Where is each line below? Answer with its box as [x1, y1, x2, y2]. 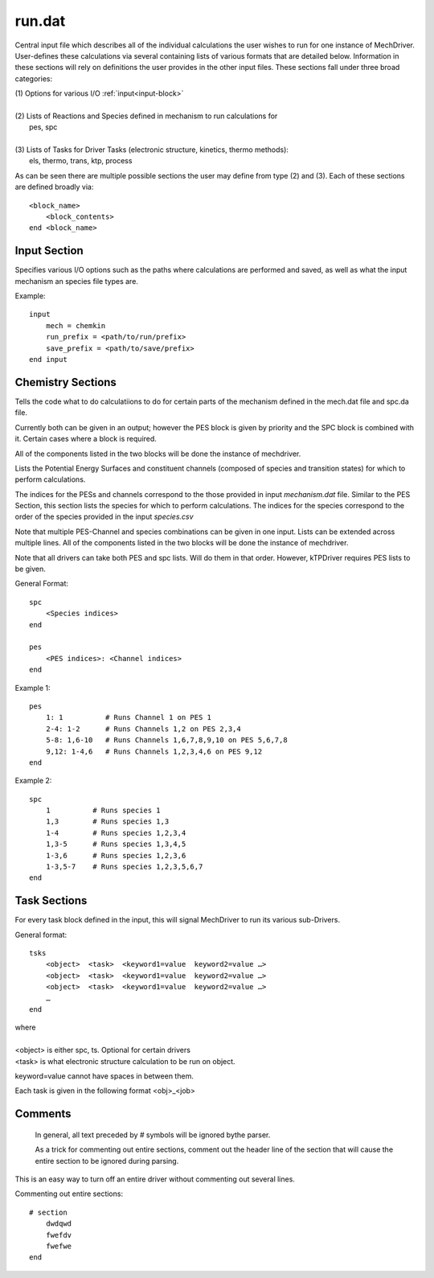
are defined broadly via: [14, 182, 94, 192]
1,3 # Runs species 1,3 [45, 817, 170, 826]
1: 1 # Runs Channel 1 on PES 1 [45, 713, 212, 722]
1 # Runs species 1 [45, 806, 161, 816]
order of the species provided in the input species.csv [14, 512, 194, 522]
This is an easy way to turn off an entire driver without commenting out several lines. [14, 1174, 295, 1184]
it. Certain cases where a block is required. [14, 434, 157, 444]
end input [29, 355, 68, 364]
